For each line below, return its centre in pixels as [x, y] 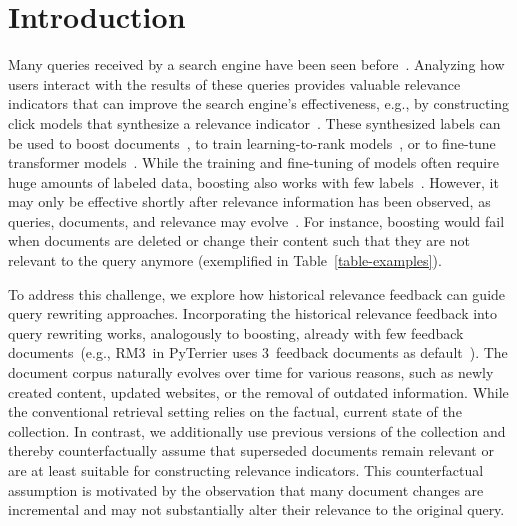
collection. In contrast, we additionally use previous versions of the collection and [257, 430]
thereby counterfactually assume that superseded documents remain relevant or [251, 450]
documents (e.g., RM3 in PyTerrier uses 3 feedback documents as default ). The [258, 352]
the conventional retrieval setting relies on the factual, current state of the [235, 411]
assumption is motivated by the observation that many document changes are [246, 489]
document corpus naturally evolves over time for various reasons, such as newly [251, 372]
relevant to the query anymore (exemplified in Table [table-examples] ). [225, 260]
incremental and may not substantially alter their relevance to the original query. [256, 509]
